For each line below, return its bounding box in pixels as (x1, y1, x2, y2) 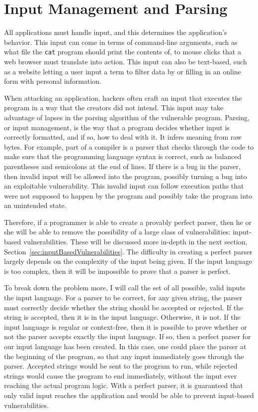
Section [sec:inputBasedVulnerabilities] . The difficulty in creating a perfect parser (4, 246, 253, 256)
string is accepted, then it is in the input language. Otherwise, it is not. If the (4, 312, 241, 322)
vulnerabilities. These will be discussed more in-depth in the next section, (23, 236, 248, 247)
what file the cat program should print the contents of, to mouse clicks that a (4, 46, 241, 57)
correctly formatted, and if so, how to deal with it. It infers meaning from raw (4, 132, 242, 142)
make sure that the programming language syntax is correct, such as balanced (4, 151, 242, 162)
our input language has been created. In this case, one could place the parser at (4, 341, 247, 351)
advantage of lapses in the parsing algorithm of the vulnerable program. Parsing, (4, 112, 250, 122)
